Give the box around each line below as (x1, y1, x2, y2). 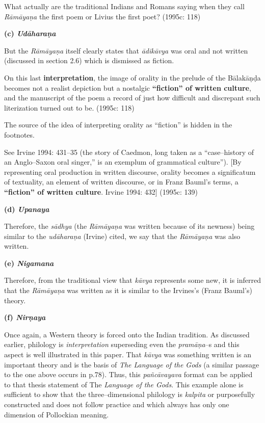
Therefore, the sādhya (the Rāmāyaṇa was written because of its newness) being (4, 221, 255, 231)
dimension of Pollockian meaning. (4, 409, 109, 419)
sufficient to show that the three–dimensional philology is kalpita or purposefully (4, 389, 255, 400)
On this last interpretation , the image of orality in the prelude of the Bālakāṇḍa (4, 72, 261, 83)
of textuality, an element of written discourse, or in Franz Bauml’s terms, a (4, 176, 238, 187)
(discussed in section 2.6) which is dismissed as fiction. (4, 55, 174, 66)
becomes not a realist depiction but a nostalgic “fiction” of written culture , (4, 82, 251, 93)
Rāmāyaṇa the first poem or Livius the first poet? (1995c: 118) (4, 11, 201, 21)
